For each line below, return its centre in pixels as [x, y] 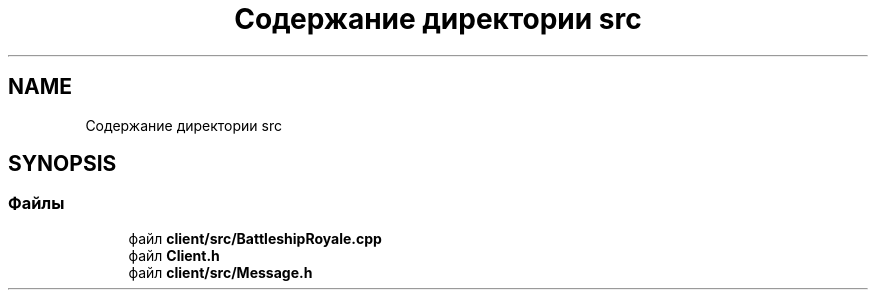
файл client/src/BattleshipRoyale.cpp [255, 238]
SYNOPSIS [62, 164]
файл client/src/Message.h [220, 272]
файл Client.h [174, 255]
